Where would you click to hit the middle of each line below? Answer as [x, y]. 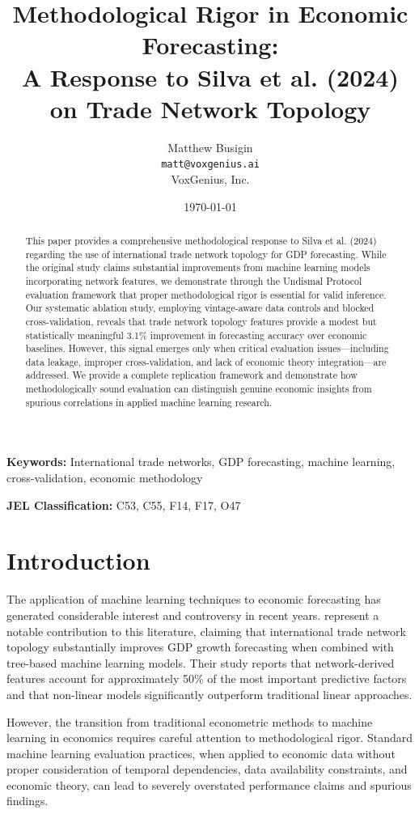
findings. [28, 801]
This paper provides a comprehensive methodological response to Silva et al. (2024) [201, 240]
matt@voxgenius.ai [210, 165]
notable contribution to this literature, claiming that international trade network [206, 631]
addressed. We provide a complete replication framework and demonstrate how [191, 375]
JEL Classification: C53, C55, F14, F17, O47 [124, 505]
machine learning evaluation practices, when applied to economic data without [201, 753]
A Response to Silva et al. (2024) [210, 76]
